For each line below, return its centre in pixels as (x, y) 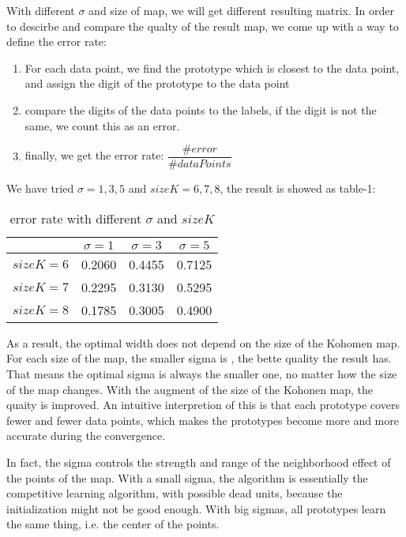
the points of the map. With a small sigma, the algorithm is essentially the (187, 477)
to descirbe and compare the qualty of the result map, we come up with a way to (203, 26)
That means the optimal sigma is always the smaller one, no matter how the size (202, 374)
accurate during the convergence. (86, 436)
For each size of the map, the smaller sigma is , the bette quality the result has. (199, 358)
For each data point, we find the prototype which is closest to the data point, (212, 68)
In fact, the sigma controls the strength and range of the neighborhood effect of (199, 462)
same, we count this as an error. (102, 125)
